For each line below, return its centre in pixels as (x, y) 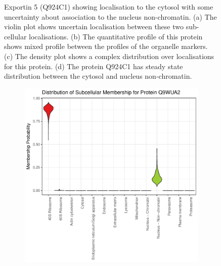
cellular (15, 36)
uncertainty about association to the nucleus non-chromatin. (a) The (111, 16)
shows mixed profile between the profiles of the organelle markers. (106, 46)
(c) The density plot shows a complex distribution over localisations (109, 56)
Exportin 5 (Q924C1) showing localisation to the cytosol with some (109, 7)
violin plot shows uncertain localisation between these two (94, 26)
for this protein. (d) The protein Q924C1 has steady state (94, 66)
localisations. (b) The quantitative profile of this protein (116, 36)
